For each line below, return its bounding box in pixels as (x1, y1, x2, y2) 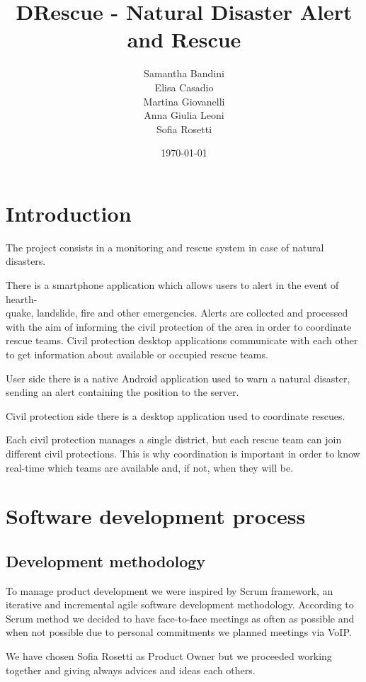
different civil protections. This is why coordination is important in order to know (6, 445, 360, 460)
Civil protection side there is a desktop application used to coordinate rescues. (6, 408, 345, 423)
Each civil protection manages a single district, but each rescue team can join (6, 432, 342, 447)
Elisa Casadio (154, 79, 214, 94)
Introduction (6, 198, 132, 227)
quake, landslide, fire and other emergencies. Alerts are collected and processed (6, 305, 348, 320)
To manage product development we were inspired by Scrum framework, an (6, 583, 333, 598)
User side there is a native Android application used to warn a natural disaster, (6, 370, 350, 385)
